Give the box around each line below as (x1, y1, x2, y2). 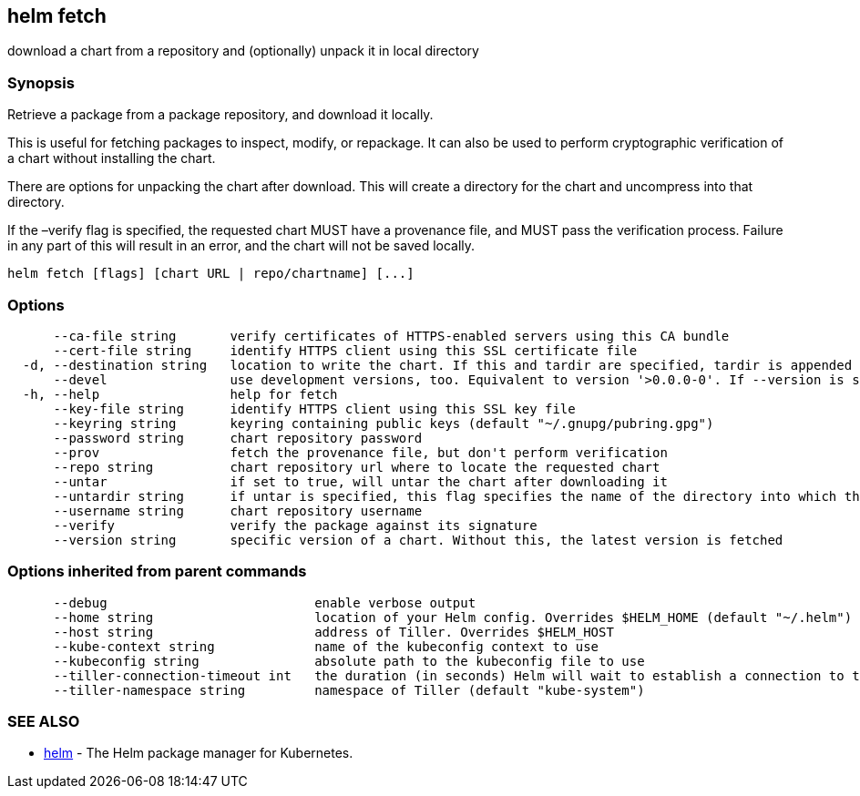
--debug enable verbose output (53, 595, 476, 610)
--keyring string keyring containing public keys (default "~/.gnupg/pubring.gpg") (53, 415, 714, 431)
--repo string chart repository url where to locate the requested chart (53, 459, 660, 475)
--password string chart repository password (53, 430, 423, 445)
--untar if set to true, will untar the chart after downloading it (53, 474, 668, 489)
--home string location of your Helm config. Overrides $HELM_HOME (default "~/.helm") (53, 609, 853, 625)
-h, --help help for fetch (22, 386, 338, 402)
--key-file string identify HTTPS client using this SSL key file (53, 401, 576, 416)
